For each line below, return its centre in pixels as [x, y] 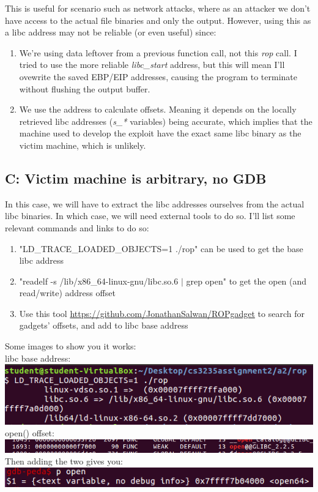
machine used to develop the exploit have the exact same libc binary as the [160, 133]
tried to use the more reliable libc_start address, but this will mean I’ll [152, 65]
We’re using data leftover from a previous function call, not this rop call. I [158, 52]
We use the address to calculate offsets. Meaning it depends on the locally [158, 109]
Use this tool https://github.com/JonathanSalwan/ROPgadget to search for [162, 313]
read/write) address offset [67, 293]
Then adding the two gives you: [64, 461]
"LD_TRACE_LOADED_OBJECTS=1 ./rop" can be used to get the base [161, 248]
